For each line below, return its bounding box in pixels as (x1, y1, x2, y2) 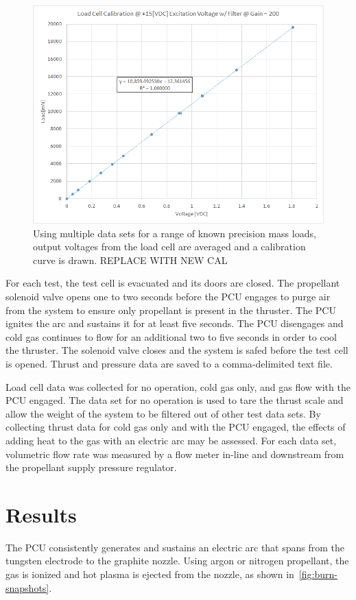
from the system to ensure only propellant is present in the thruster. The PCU (5, 302, 336, 317)
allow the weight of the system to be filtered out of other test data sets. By (5, 406, 321, 420)
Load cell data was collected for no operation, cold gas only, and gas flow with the (5, 379, 351, 394)
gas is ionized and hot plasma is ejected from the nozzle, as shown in (5, 567, 294, 581)
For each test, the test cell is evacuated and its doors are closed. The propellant (5, 276, 340, 290)
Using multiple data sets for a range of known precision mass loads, (33, 226, 316, 240)
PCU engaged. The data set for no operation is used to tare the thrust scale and (5, 393, 344, 407)
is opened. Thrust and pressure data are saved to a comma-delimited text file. (5, 356, 333, 370)
